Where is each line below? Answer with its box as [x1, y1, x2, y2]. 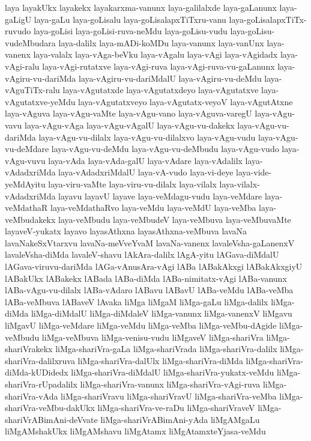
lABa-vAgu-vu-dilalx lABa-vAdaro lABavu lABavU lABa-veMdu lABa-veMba [5, 284, 294, 296]
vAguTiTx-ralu [5, 84, 60, 96]
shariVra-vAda [5, 389, 58, 402]
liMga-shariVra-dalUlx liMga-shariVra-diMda [77, 354, 243, 366]
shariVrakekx [5, 342, 53, 355]
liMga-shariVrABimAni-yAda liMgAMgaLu [100, 413, 260, 425]
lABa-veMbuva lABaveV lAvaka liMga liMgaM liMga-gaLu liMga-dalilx [5, 295, 268, 308]
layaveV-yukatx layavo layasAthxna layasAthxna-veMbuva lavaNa [5, 225, 247, 237]
